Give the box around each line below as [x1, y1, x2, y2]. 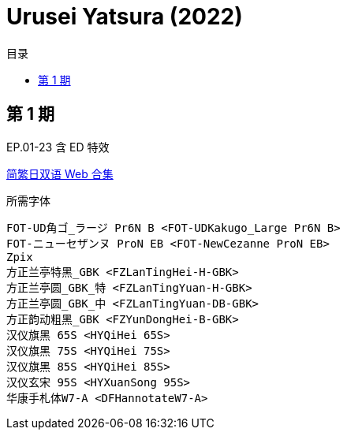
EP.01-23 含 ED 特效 [6, 140, 110, 154]
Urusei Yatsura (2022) [6, 3, 243, 30]
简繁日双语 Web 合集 [6, 166, 114, 181]
